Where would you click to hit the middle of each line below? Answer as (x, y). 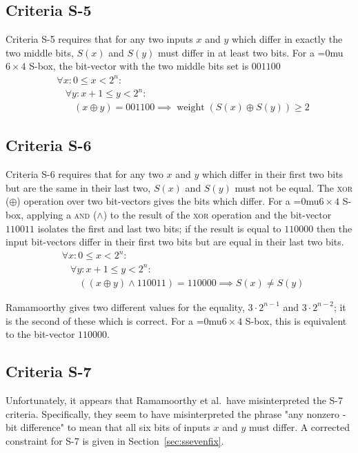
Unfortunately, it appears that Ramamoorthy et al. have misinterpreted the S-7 (175, 400)
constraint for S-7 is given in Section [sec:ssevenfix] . (115, 440)
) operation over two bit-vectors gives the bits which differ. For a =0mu (168, 201)
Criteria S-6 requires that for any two (84, 174)
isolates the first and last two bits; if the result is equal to (159, 228)
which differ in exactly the (287, 39)
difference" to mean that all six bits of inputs (115, 427)
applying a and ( (62, 215)
